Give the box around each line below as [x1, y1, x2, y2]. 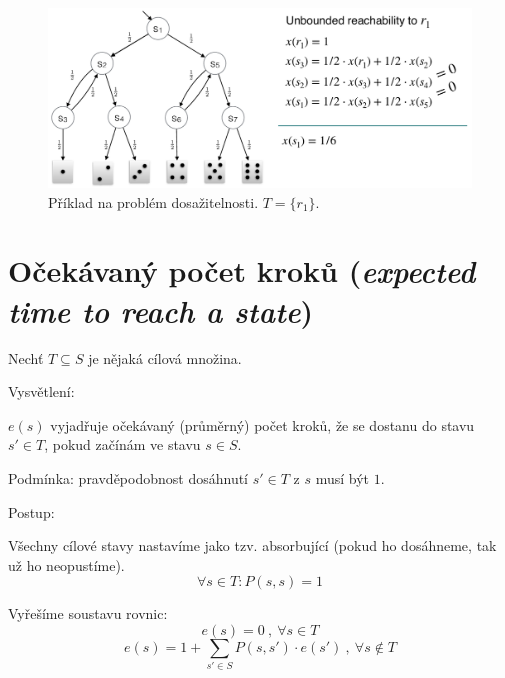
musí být [315, 467, 370, 488]
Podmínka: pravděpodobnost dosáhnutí [8, 467, 249, 488]
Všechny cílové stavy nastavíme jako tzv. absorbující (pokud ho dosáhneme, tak [8, 535, 497, 556]
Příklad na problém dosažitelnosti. [48, 191, 259, 212]
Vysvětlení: [8, 381, 75, 402]
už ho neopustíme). [8, 554, 125, 575]
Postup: [8, 501, 55, 522]
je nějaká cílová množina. [88, 347, 242, 368]
